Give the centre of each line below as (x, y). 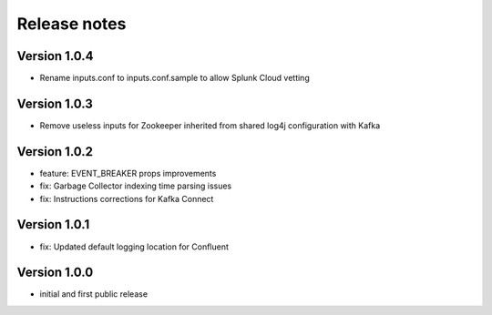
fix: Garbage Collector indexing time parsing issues (136, 186)
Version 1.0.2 (55, 152)
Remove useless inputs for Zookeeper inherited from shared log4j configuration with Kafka (210, 125)
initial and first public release (94, 294)
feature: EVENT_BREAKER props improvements (128, 173)
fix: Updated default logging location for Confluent (134, 247)
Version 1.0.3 (55, 103)
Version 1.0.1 (53, 224)
